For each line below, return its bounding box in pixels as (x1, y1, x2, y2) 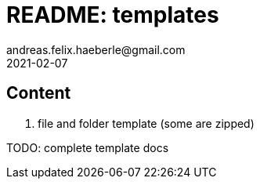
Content (6, 83, 71, 103)
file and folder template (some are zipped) (38, 116, 255, 130)
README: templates (6, 2, 219, 28)
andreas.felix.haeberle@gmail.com (6, 42, 186, 56)
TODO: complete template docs (6, 140, 169, 154)
